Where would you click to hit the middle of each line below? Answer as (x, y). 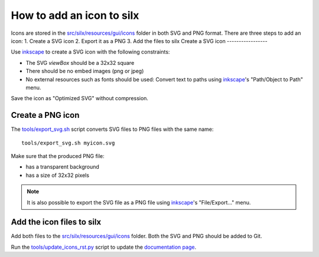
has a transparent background (63, 167)
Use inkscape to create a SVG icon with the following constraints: (90, 52)
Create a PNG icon (45, 115)
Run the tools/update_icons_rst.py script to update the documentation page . (104, 247)
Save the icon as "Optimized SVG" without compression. (80, 98)
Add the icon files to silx (56, 222)
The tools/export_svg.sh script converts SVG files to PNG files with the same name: (112, 129)
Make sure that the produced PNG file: (58, 156)
